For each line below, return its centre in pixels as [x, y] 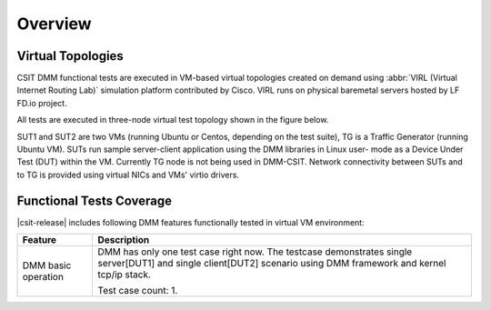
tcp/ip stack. [125, 275]
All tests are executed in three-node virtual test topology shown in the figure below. [173, 120]
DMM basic [47, 265]
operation [43, 277]
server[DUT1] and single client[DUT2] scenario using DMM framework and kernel [272, 264]
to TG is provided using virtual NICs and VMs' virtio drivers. [128, 175]
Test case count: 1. [138, 291]
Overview [54, 24]
